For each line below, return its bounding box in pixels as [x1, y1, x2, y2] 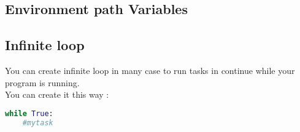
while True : [5, 109, 53, 118]
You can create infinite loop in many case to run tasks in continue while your [5, 64, 295, 76]
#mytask [22, 118, 53, 127]
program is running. [5, 76, 80, 89]
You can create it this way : [5, 88, 109, 101]
